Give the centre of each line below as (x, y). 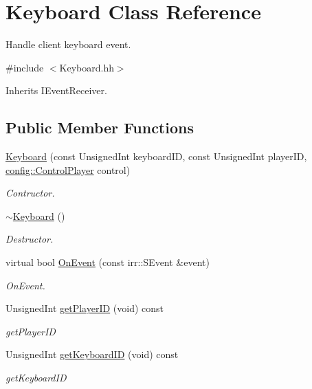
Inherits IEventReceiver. (56, 90)
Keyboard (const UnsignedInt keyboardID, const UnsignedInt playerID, (156, 156)
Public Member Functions (100, 127)
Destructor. (30, 239)
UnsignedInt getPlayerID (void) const (85, 308)
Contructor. (30, 193)
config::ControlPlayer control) (68, 169)
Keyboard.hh (87, 67)
